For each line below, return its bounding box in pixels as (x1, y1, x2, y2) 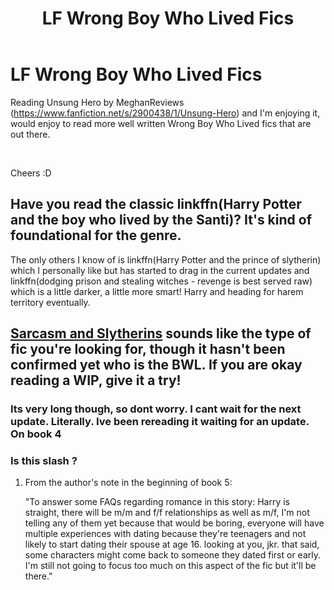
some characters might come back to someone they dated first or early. (24, 549, 321, 561)
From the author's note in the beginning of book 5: (24, 477, 233, 489)
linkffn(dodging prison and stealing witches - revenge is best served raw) (10, 275, 313, 287)
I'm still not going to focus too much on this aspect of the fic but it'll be (24, 560, 317, 572)
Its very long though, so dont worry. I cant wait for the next (10, 402, 302, 416)
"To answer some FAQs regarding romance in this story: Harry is (24, 496, 290, 508)
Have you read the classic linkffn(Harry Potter (10, 196, 302, 213)
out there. (10, 128, 51, 140)
